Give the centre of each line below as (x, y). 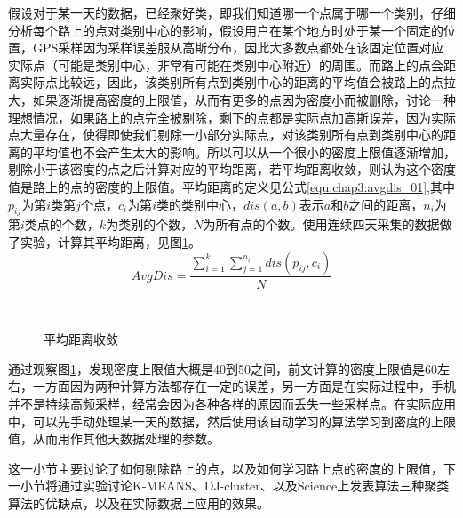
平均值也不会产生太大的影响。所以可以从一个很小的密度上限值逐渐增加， (244, 151)
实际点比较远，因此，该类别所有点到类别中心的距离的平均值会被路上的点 (231, 82)
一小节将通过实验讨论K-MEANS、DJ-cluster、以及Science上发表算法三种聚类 (229, 486)
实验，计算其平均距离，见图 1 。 (110, 241)
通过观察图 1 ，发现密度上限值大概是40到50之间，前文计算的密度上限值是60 (223, 368)
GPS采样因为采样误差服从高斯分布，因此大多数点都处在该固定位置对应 (238, 48)
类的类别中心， (200, 204)
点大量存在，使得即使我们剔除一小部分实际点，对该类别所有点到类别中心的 (226, 135)
